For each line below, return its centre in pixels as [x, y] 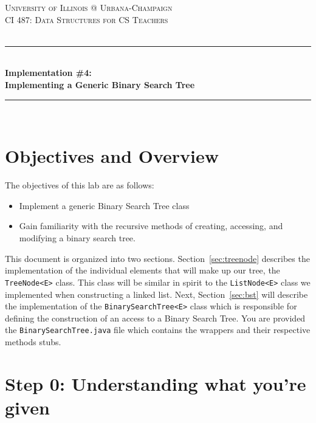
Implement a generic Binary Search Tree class [104, 205]
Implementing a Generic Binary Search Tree [100, 84]
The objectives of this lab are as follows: [80, 185]
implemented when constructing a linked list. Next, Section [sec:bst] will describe [156, 294]
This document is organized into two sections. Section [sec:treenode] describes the [157, 258]
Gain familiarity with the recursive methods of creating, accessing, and [151, 226]
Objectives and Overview [112, 156]
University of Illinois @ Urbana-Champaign [89, 7]
